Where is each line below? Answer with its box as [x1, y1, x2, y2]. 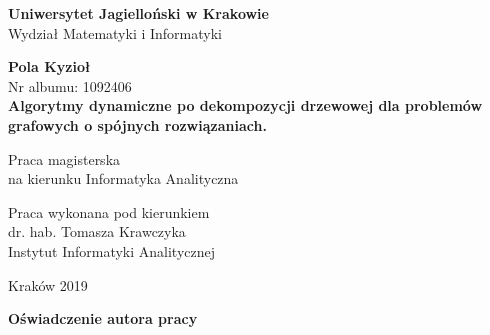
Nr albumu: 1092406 [8, 75, 132, 96]
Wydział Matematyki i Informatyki [8, 22, 222, 43]
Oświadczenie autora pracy [8, 308, 198, 329]
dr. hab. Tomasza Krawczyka [8, 221, 186, 242]
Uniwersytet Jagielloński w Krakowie [8, 3, 269, 23]
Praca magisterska [8, 148, 121, 169]
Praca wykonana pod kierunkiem [8, 201, 210, 222]
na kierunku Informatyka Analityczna [8, 168, 239, 189]
